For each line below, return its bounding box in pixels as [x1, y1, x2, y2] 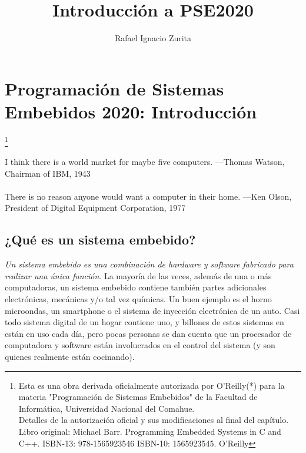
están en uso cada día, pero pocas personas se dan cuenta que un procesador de [5, 327, 292, 339]
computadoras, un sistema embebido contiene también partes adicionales [5, 281, 267, 293]
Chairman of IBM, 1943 [5, 167, 91, 179]
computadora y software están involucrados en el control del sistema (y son [5, 339, 275, 351]
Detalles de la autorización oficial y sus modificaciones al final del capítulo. [18, 414, 289, 426]
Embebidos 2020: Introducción [5, 99, 257, 123]
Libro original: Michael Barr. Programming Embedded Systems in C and [18, 425, 281, 437]
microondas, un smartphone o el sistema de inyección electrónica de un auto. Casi [5, 304, 300, 316]
